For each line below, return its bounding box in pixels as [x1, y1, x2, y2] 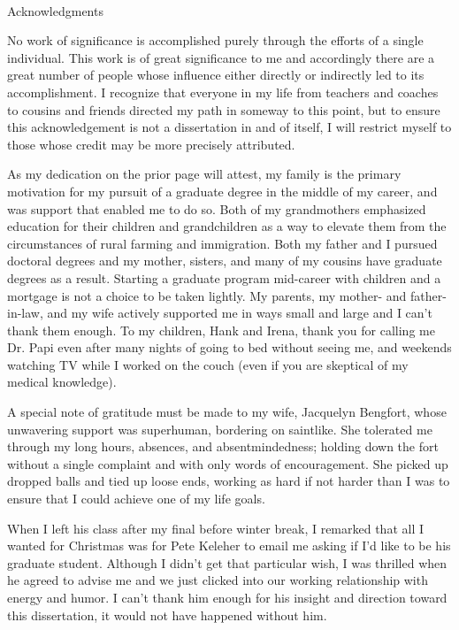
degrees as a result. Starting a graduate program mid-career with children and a [7, 268, 441, 287]
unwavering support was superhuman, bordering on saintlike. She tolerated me [7, 419, 432, 438]
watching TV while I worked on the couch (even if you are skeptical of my [7, 355, 409, 373]
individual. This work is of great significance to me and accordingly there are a [7, 48, 435, 66]
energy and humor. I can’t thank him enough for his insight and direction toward [7, 588, 448, 606]
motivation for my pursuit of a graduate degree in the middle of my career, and [7, 181, 438, 200]
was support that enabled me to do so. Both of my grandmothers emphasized [7, 199, 426, 218]
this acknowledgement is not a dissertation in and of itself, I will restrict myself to [7, 118, 452, 136]
